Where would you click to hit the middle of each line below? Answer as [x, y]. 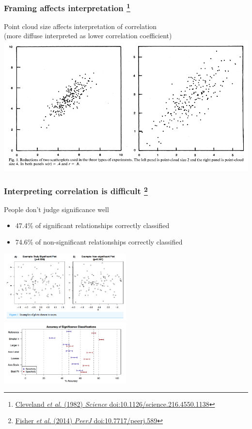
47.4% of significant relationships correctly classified [92, 225]
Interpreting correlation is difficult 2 [76, 191]
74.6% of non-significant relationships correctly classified [99, 242]
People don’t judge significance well [56, 209]
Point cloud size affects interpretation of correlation [80, 26]
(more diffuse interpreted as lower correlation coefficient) [88, 36]
